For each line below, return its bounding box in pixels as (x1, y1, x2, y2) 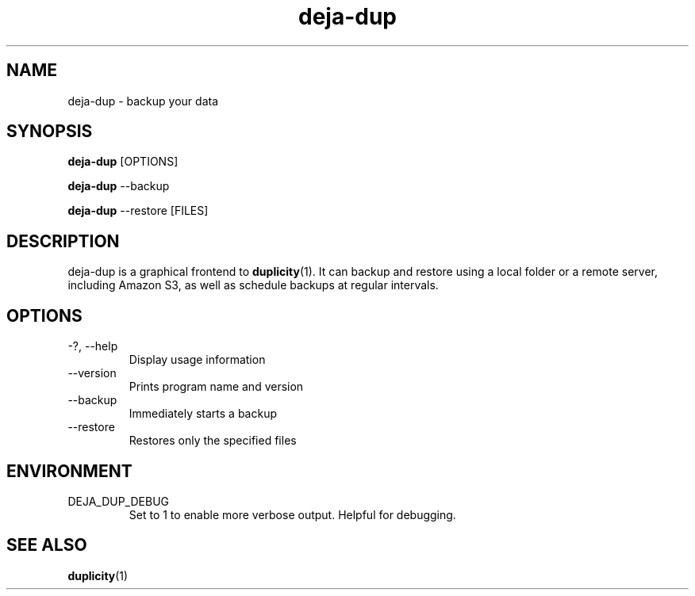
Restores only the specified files (129, 434, 297, 448)
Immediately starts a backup (129, 407, 278, 421)
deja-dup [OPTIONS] (67, 155, 179, 169)
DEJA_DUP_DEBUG (67, 494, 170, 508)
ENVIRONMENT (6, 460, 132, 481)
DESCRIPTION (6, 231, 120, 251)
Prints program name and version (129, 380, 304, 394)
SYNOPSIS (6, 121, 93, 142)
